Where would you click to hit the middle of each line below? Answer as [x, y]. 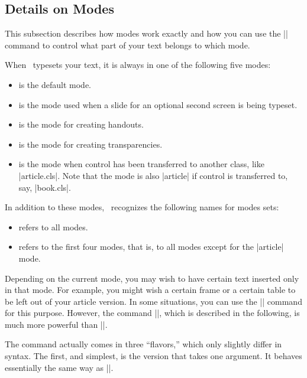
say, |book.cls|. [45, 187]
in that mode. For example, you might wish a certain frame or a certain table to [150, 290]
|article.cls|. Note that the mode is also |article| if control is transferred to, [153, 175]
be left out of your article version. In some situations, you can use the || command [153, 301]
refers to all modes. [53, 227]
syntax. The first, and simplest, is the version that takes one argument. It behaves [153, 356]
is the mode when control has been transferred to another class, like [141, 164]
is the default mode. [55, 84]
